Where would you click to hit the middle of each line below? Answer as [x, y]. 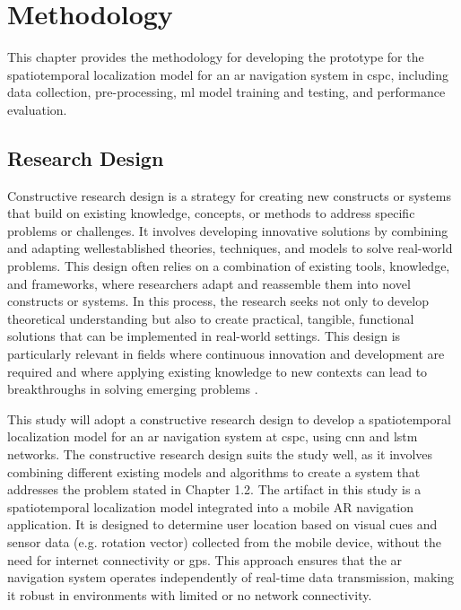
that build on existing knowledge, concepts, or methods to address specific [211, 213]
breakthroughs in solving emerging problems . [133, 389]
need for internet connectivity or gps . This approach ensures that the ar [205, 559]
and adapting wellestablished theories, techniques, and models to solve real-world [230, 248]
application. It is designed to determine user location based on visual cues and [222, 524]
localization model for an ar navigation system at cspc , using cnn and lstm [213, 436]
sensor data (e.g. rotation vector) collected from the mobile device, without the [225, 541]
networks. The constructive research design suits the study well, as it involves [220, 454]
